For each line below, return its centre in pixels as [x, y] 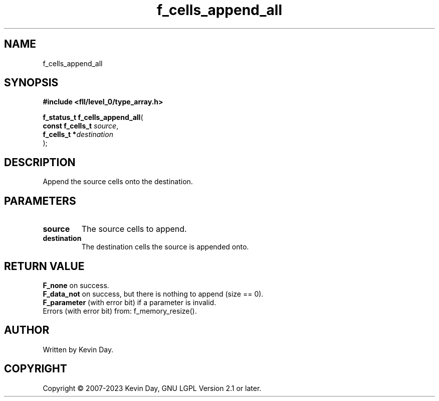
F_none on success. [76, 285]
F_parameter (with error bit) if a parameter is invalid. [130, 302]
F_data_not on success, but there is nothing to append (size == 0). [153, 294]
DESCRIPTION [40, 162]
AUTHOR [27, 330]
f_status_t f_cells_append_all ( [93, 117]
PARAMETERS [40, 201]
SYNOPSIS [31, 83]
